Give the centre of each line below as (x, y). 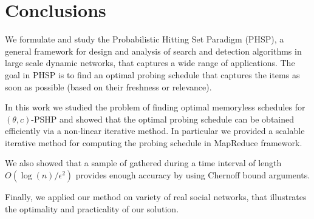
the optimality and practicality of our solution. (92, 208)
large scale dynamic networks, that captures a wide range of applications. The (150, 63)
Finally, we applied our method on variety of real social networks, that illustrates (156, 197)
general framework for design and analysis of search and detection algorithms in (153, 51)
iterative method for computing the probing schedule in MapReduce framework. (154, 142)
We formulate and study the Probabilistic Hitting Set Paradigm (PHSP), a (145, 39)
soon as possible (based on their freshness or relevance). (108, 86)
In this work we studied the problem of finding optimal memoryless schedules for (155, 107)
